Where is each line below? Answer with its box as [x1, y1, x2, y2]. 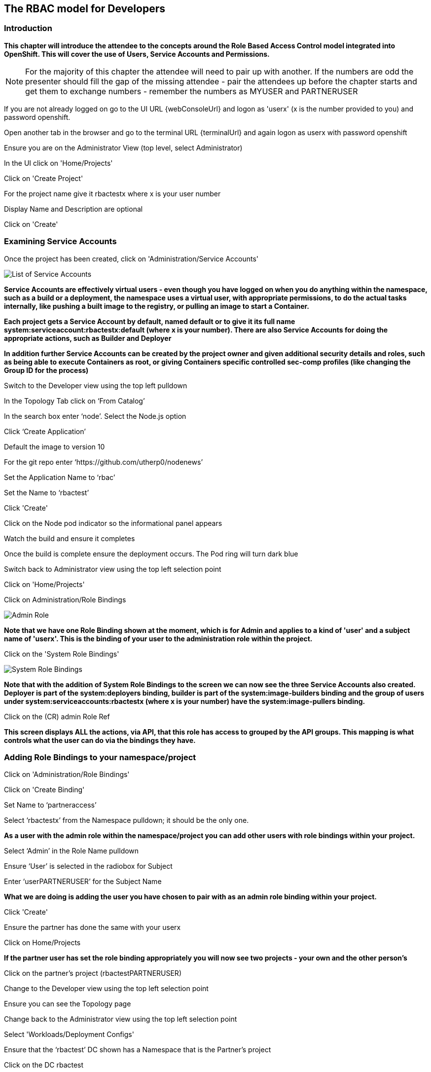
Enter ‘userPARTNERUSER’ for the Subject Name [4, 877, 162, 886]
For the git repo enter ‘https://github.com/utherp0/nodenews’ [4, 457, 203, 466]
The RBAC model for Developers [4, 2, 165, 15]
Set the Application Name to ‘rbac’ [4, 473, 115, 481]
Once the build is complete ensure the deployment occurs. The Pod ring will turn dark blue [4, 549, 298, 558]
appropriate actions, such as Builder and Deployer [4, 333, 172, 342]
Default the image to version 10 [4, 442, 105, 451]
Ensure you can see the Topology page [4, 999, 131, 1008]
